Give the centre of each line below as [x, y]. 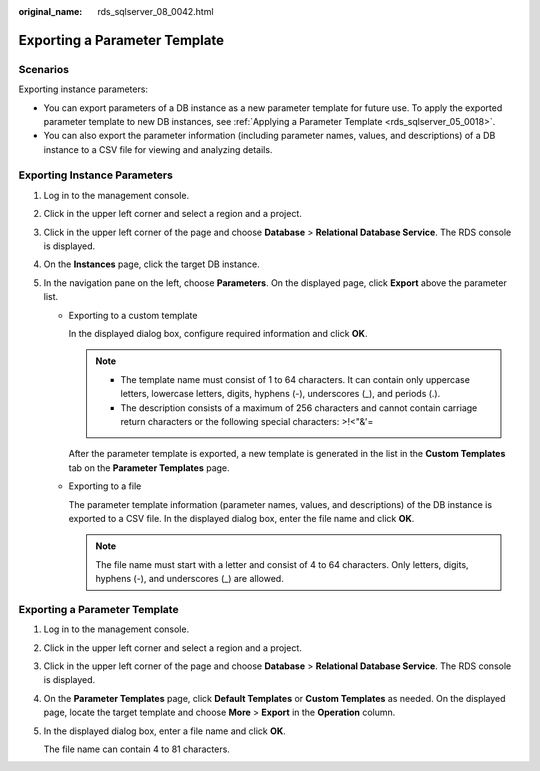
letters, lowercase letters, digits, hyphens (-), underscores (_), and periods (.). [280, 394]
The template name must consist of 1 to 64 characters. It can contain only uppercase [295, 379]
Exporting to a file [105, 486]
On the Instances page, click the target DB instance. [151, 264]
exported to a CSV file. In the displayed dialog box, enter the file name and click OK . [241, 518]
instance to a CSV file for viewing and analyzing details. [158, 149]
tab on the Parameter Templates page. [149, 467]
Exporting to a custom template [133, 315]
